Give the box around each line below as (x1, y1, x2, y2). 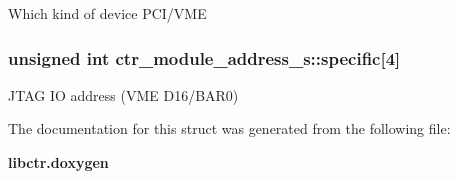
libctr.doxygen (8, 152, 109, 172)
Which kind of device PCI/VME (8, 3, 207, 23)
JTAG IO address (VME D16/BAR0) (8, 84, 239, 105)
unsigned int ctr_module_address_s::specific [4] (8, 45, 401, 70)
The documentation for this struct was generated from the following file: (8, 118, 451, 139)
